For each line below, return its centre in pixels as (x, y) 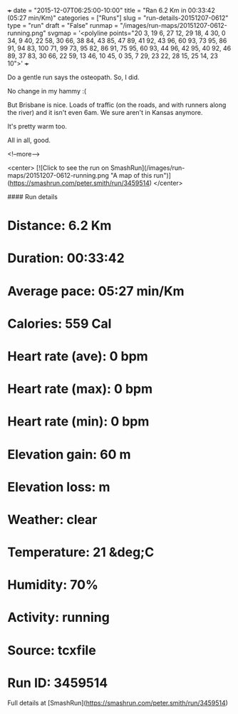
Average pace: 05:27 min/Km (96, 291)
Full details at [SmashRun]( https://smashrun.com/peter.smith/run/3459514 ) (118, 703)
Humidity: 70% (53, 585)
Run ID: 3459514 (58, 683)
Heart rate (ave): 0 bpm (78, 356)
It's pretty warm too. (37, 126)
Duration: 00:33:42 (66, 258)
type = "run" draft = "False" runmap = (63, 25)
